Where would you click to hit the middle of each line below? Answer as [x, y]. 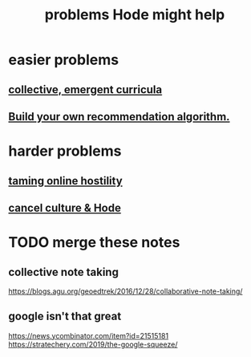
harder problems [65, 151]
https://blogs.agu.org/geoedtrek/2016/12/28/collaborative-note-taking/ [125, 291]
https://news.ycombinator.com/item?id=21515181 [89, 335]
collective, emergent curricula [85, 89]
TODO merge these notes [94, 243]
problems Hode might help [135, 15]
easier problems [63, 60]
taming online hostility [65, 181]
